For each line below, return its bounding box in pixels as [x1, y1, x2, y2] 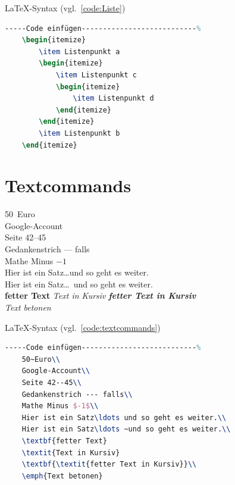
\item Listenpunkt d [73, 94, 154, 103]
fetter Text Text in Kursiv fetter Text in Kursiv [5, 289, 196, 302]
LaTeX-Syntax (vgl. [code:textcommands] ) [5, 321, 161, 333]
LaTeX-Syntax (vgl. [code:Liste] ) [5, 2, 126, 14]
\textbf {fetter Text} [21, 436, 107, 445]
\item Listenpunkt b [39, 129, 120, 137]
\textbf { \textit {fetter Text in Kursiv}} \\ [21, 460, 197, 469]
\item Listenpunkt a [39, 47, 120, 56]
